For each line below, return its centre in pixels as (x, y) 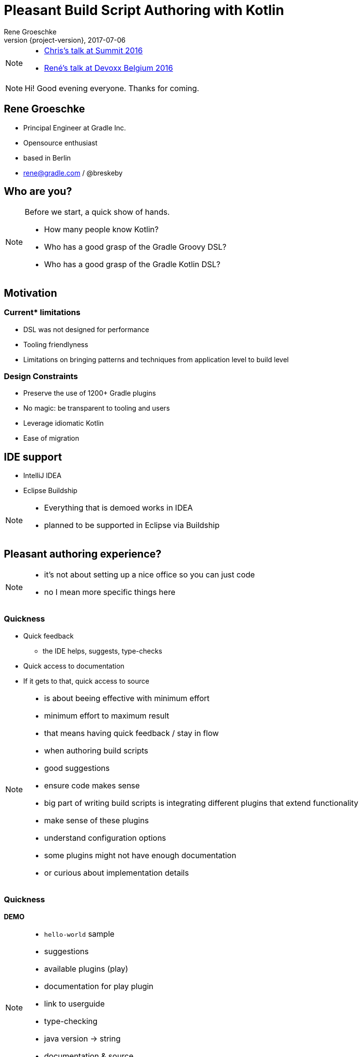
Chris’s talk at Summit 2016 (94, 50)
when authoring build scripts (96, 750)
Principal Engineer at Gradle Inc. (75, 128)
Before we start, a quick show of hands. (97, 212)
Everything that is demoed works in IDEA (118, 508)
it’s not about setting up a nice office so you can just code (150, 575)
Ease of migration (51, 438)
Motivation (31, 293)
